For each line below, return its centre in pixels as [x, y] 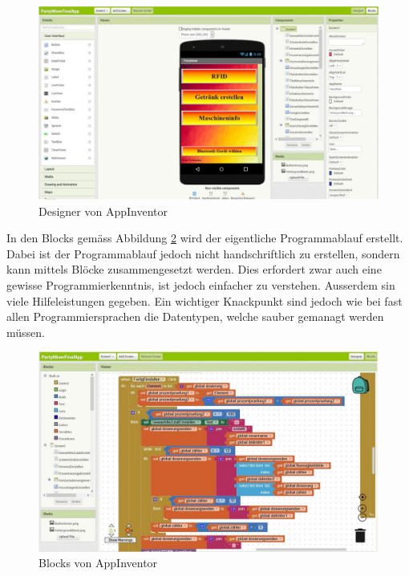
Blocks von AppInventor [98, 563]
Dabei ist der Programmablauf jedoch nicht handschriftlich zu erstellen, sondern [203, 253]
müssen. [26, 332]
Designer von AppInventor [103, 211]
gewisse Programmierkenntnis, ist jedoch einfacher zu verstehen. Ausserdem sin [201, 284]
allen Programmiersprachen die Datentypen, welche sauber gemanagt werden [195, 316]
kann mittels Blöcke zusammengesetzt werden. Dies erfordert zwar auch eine [194, 269]
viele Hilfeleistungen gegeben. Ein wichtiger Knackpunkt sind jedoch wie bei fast [204, 300]
